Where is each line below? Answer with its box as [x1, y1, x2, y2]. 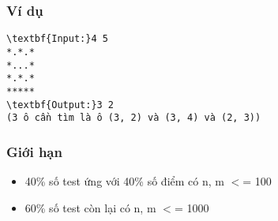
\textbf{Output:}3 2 [6, 99, 115, 110]
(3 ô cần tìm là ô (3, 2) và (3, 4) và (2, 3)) [6, 112, 261, 124]
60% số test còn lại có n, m [24, 199, 156, 215]
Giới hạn [6, 141, 62, 161]
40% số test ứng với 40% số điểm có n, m [24, 173, 224, 189]
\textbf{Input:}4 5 [6, 33, 108, 45]
